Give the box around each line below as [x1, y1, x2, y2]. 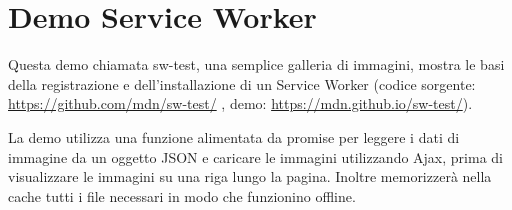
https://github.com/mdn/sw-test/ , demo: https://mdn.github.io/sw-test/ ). [8, 93, 473, 114]
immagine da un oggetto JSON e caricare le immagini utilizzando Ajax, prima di [8, 146, 503, 167]
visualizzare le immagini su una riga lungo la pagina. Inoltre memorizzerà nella [8, 166, 492, 187]
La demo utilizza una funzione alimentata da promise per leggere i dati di [8, 126, 460, 147]
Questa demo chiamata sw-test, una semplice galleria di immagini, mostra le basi [8, 54, 505, 75]
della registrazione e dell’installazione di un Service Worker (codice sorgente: [8, 73, 476, 94]
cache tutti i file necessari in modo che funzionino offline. [8, 185, 356, 206]
